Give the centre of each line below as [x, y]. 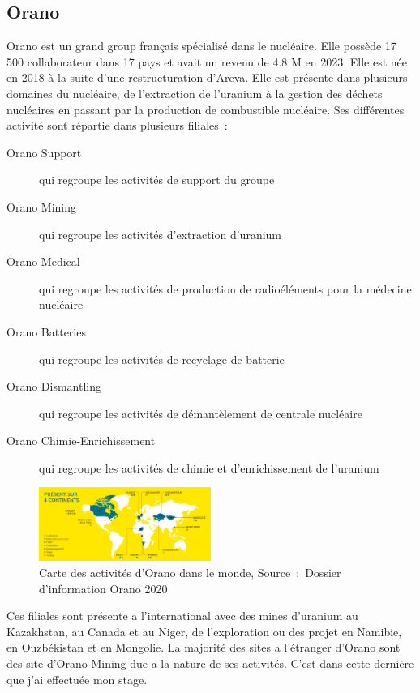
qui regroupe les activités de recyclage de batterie [162, 359]
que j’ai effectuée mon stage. [77, 679]
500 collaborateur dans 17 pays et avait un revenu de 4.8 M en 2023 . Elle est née [207, 61]
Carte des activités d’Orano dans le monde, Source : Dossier [190, 572]
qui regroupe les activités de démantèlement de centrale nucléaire [201, 413]
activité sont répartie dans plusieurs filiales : [117, 125]
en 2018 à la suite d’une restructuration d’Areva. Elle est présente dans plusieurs [207, 77]
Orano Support [44, 152]
